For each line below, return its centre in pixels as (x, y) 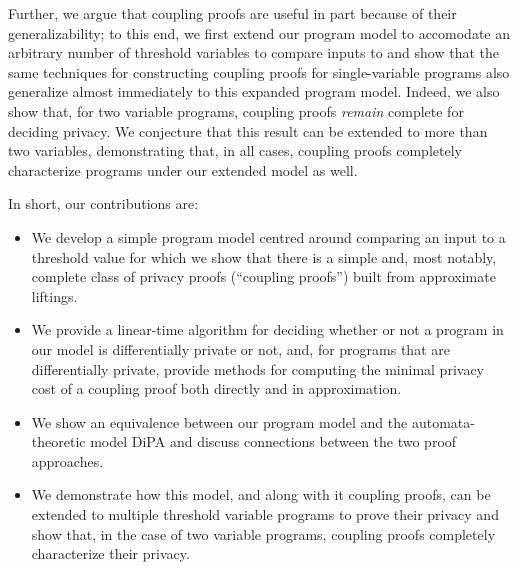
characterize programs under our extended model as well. (183, 169)
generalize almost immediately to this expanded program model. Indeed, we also (254, 91)
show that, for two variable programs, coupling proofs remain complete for (236, 110)
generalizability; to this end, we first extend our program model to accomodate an (259, 32)
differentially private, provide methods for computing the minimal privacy (257, 368)
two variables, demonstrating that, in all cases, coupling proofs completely (235, 150)
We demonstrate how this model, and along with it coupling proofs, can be (261, 494)
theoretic (58, 441)
